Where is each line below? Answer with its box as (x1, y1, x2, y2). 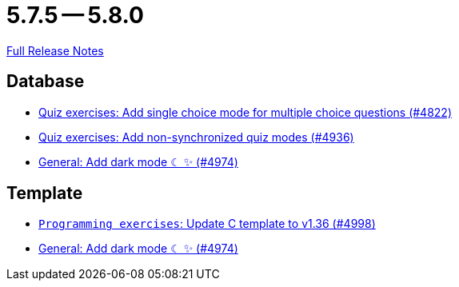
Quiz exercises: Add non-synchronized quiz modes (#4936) (38, 130, 354, 144)
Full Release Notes (6, 43, 104, 58)
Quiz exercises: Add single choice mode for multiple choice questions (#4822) (38, 105, 453, 119)
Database (6, 71, 85, 92)
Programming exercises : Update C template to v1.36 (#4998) (38, 217, 376, 231)
